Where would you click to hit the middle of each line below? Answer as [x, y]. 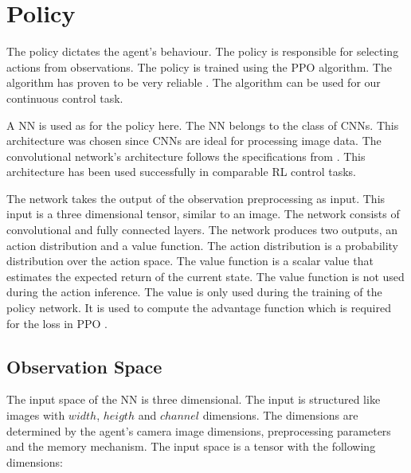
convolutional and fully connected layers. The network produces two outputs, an [202, 230]
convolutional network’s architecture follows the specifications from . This [186, 156]
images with [36, 415]
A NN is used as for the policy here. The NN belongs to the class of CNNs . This [203, 125]
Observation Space [84, 366]
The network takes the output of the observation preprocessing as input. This [196, 198]
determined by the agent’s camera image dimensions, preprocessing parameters [199, 430]
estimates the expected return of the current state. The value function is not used [205, 276]
